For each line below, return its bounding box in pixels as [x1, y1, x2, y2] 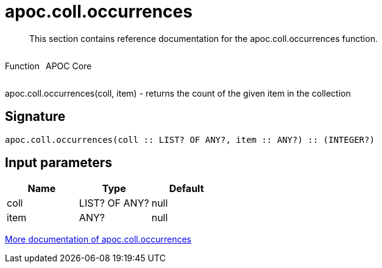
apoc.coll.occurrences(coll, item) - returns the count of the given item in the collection [5, 88, 351, 98]
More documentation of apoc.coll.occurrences [5, 234, 191, 245]
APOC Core [45, 60, 92, 71]
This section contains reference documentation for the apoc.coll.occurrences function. [29, 33, 378, 44]
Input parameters [5, 155, 113, 171]
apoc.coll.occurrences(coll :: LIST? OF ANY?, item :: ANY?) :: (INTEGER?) [5, 134, 375, 145]
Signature [5, 109, 66, 125]
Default [169, 182, 204, 195]
